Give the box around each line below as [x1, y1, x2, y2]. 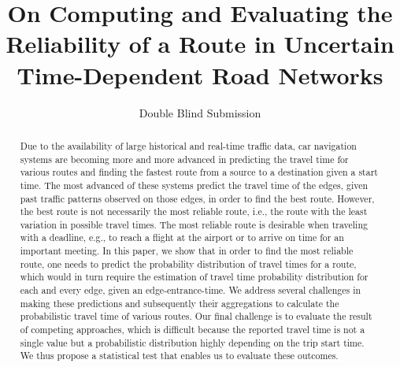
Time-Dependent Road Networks [17, 58, 383, 91]
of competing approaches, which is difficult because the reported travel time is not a [20, 323, 365, 336]
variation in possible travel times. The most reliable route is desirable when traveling [20, 217, 368, 231]
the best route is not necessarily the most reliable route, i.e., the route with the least [20, 205, 368, 218]
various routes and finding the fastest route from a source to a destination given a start [20, 165, 378, 179]
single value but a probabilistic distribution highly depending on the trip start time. [20, 335, 365, 349]
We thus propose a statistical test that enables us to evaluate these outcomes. [20, 349, 339, 362]
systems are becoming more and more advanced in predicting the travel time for [20, 152, 349, 165]
